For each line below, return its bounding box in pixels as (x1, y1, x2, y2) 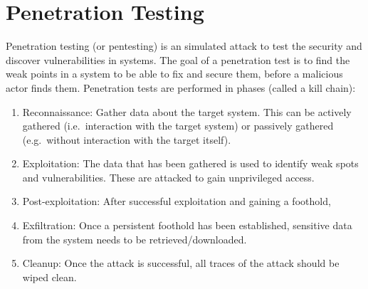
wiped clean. (22, 269, 77, 284)
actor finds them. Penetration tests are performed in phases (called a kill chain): (6, 80, 356, 95)
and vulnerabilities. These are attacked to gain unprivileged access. (22, 169, 315, 184)
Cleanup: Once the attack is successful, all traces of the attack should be (22, 256, 340, 270)
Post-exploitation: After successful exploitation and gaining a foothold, (22, 194, 331, 209)
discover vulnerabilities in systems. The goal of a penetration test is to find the (6, 52, 350, 67)
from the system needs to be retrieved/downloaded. (22, 231, 247, 246)
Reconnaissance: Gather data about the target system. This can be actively (22, 104, 352, 119)
